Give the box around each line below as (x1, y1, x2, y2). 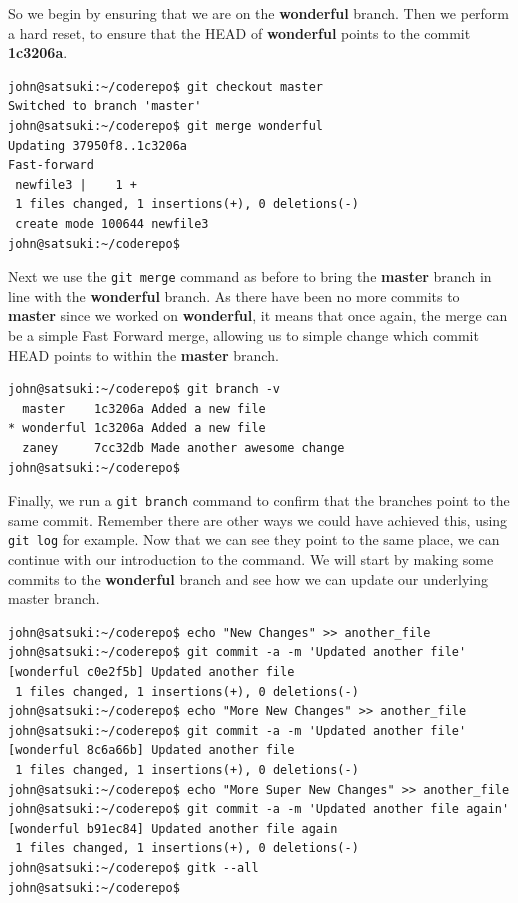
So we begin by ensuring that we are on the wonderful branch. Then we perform (8, 3, 510, 23)
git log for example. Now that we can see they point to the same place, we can (8, 529, 500, 550)
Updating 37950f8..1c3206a (8, 138, 187, 153)
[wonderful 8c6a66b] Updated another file (8, 743, 295, 758)
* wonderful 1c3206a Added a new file (8, 421, 266, 436)
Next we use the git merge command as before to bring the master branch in (8, 266, 492, 287)
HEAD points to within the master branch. (8, 344, 279, 365)
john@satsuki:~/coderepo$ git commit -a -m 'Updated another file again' (8, 802, 510, 817)
